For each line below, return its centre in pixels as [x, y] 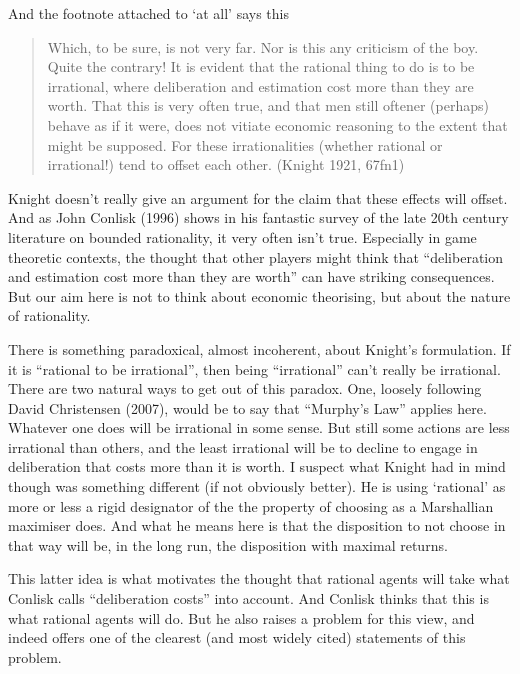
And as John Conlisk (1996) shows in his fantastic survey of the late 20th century [258, 217]
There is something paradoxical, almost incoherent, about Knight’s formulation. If [259, 348]
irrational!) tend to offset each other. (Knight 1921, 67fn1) [226, 164]
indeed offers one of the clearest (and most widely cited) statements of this [237, 637]
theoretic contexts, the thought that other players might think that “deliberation [256, 256]
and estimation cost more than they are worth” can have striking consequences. [251, 276]
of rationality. [49, 315]
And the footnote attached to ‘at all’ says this [149, 13]
